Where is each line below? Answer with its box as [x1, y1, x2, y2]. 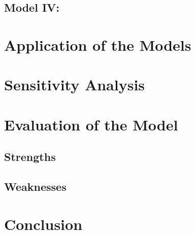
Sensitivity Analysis [4, 74, 145, 95]
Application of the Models [4, 34, 191, 55]
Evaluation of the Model [4, 114, 178, 135]
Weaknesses [4, 179, 67, 194]
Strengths [4, 149, 56, 164]
